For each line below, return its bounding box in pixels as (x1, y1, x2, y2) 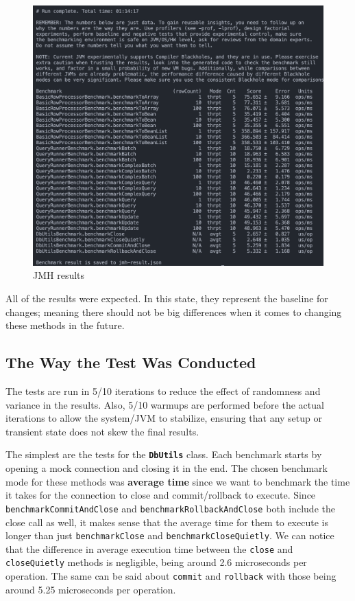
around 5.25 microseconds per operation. (5, 582, 176, 596)
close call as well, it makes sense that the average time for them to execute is (5, 514, 328, 529)
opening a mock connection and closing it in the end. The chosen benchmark (5, 461, 328, 475)
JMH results (33, 268, 85, 282)
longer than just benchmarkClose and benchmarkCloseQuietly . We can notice (5, 528, 334, 543)
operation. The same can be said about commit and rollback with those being (5, 569, 336, 583)
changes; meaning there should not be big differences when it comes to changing (5, 304, 342, 319)
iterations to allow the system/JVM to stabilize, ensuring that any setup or (5, 411, 322, 425)
